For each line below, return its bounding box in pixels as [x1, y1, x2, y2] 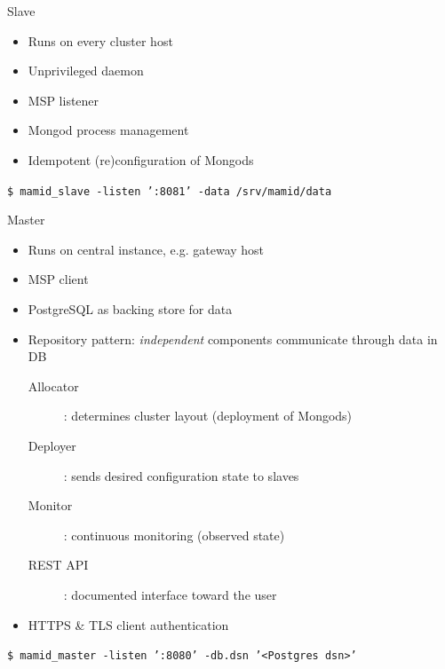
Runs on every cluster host [28, 31, 173, 50]
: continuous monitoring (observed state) [63, 525, 285, 544]
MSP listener [28, 91, 99, 109]
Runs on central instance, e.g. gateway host [28, 240, 265, 258]
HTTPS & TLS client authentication [28, 615, 229, 634]
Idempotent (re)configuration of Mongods [28, 150, 254, 169]
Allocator [28, 376, 79, 395]
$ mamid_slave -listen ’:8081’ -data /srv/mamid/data [7, 185, 332, 198]
